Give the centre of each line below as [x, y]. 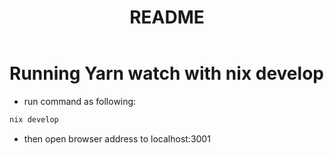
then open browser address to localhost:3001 [117, 138]
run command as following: [80, 101]
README [167, 17]
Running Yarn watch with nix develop [166, 73]
